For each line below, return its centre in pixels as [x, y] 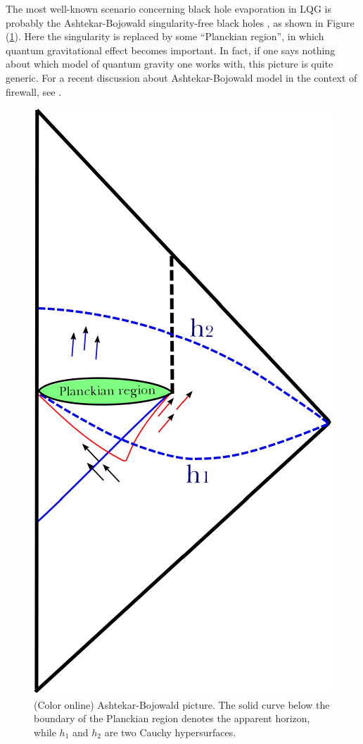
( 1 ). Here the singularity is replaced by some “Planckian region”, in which [165, 36]
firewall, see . [34, 91]
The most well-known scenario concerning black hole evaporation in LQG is [169, 8]
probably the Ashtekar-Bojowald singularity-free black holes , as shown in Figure [180, 22]
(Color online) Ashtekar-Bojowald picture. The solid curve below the [182, 704]
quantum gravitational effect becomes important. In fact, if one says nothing [171, 50]
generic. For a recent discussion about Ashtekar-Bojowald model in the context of [181, 77]
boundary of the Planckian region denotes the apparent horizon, [172, 718]
